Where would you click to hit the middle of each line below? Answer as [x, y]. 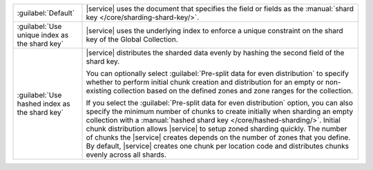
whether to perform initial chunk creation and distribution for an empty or [205, 82]
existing [99, 91]
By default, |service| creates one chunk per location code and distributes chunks [218, 146]
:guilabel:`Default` [46, 13]
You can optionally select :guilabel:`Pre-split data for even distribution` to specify [217, 74]
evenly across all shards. [126, 154]
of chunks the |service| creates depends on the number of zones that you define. [218, 137]
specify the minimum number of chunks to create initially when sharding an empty [220, 112]
